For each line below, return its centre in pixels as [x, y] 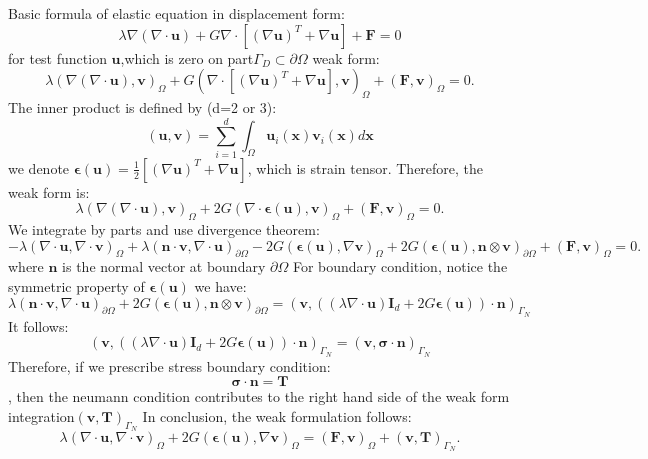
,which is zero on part [187, 57]
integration [41, 415]
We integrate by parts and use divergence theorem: [164, 229]
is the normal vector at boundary [164, 266]
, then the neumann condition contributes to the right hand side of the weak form [259, 396]
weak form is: [49, 191]
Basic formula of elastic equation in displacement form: [176, 13]
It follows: [38, 325]
